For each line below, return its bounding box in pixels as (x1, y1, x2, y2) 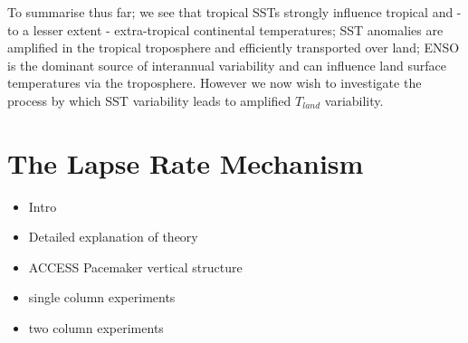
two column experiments (28, 319, 164, 338)
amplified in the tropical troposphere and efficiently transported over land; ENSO (7, 38, 460, 57)
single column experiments (28, 288, 176, 307)
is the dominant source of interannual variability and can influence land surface (7, 55, 446, 74)
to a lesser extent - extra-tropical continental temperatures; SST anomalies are (7, 20, 444, 39)
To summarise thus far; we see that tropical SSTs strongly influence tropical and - (7, 3, 462, 21)
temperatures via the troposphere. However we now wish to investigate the (7, 73, 422, 92)
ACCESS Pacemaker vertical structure (28, 257, 243, 276)
